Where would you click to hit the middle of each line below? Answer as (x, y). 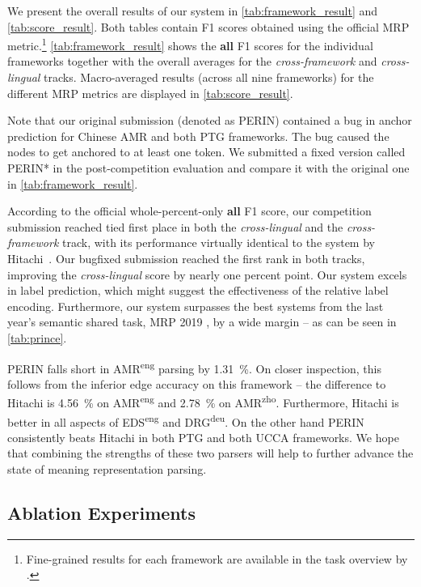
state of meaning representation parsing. (107, 469)
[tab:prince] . (37, 337)
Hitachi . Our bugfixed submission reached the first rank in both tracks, (186, 258)
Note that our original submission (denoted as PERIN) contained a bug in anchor (210, 120)
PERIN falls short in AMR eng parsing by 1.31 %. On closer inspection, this (195, 367)
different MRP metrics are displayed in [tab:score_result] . (150, 93)
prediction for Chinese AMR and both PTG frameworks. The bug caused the (198, 136)
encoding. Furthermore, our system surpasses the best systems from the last (196, 306)
